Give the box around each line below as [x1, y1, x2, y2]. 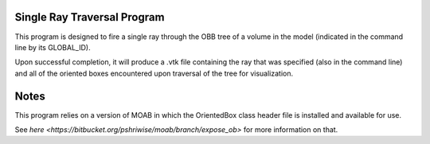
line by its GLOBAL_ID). [14, 42, 91, 52]
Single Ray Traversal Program [14, 10, 165, 24]
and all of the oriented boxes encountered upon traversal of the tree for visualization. [14, 68, 294, 78]
